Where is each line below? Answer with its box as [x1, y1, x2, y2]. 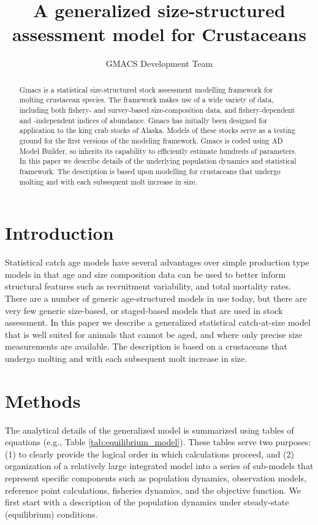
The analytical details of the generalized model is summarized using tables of [5, 423, 294, 436]
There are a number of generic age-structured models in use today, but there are [5, 291, 307, 304]
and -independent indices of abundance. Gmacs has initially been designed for [19, 115, 268, 125]
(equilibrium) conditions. [5, 507, 98, 520]
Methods [5, 388, 81, 413]
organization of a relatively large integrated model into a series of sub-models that [5, 459, 314, 472]
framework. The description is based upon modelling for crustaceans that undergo [19, 166, 281, 176]
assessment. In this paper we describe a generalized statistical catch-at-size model [5, 316, 311, 329]
